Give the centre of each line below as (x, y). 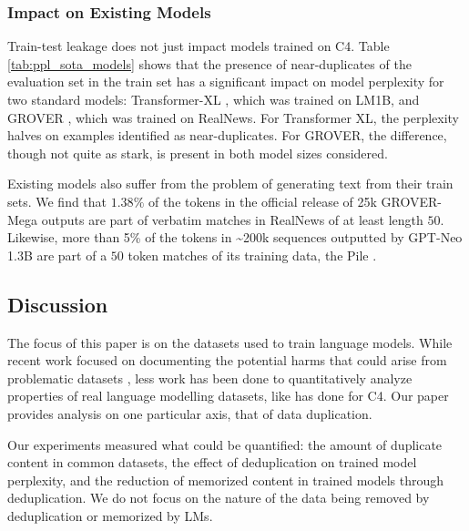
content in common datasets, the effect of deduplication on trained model (212, 462)
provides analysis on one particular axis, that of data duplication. (190, 413)
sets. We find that (57, 201)
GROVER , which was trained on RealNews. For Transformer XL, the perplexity (234, 117)
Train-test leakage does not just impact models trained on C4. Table (199, 46)
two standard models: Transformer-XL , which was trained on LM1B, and (214, 99)
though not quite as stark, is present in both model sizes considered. (198, 153)
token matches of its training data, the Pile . (252, 255)
